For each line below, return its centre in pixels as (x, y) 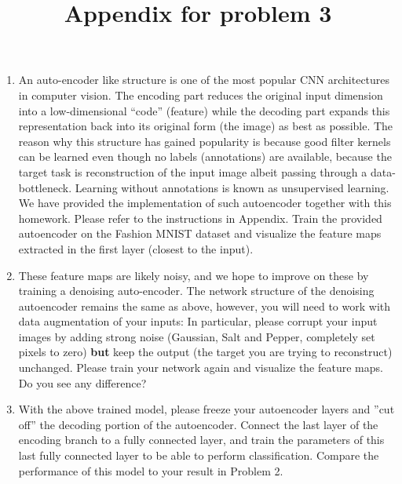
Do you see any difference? (82, 382)
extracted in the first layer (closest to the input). (136, 248)
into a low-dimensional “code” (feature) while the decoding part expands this (204, 110)
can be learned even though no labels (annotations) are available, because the (205, 156)
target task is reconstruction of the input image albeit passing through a (193, 171)
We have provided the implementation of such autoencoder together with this (205, 203)
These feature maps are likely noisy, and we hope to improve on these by (194, 275)
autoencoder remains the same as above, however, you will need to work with (205, 306)
